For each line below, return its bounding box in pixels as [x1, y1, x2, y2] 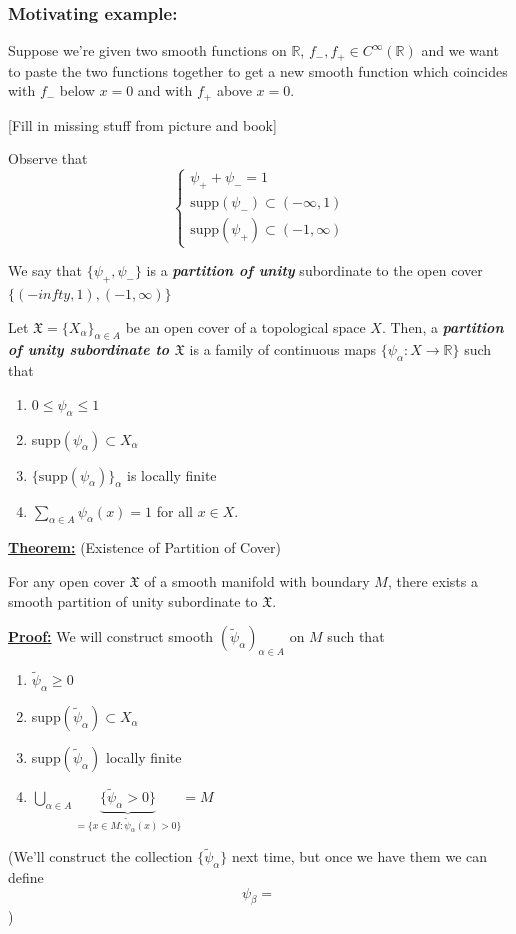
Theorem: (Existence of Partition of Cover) [8, 537, 281, 558]
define [8, 867, 44, 888]
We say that [8, 260, 82, 281]
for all [156, 500, 193, 521]
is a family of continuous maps [189, 339, 377, 360]
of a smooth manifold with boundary [144, 571, 370, 592]
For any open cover [8, 571, 125, 592]
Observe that [8, 148, 88, 169]
